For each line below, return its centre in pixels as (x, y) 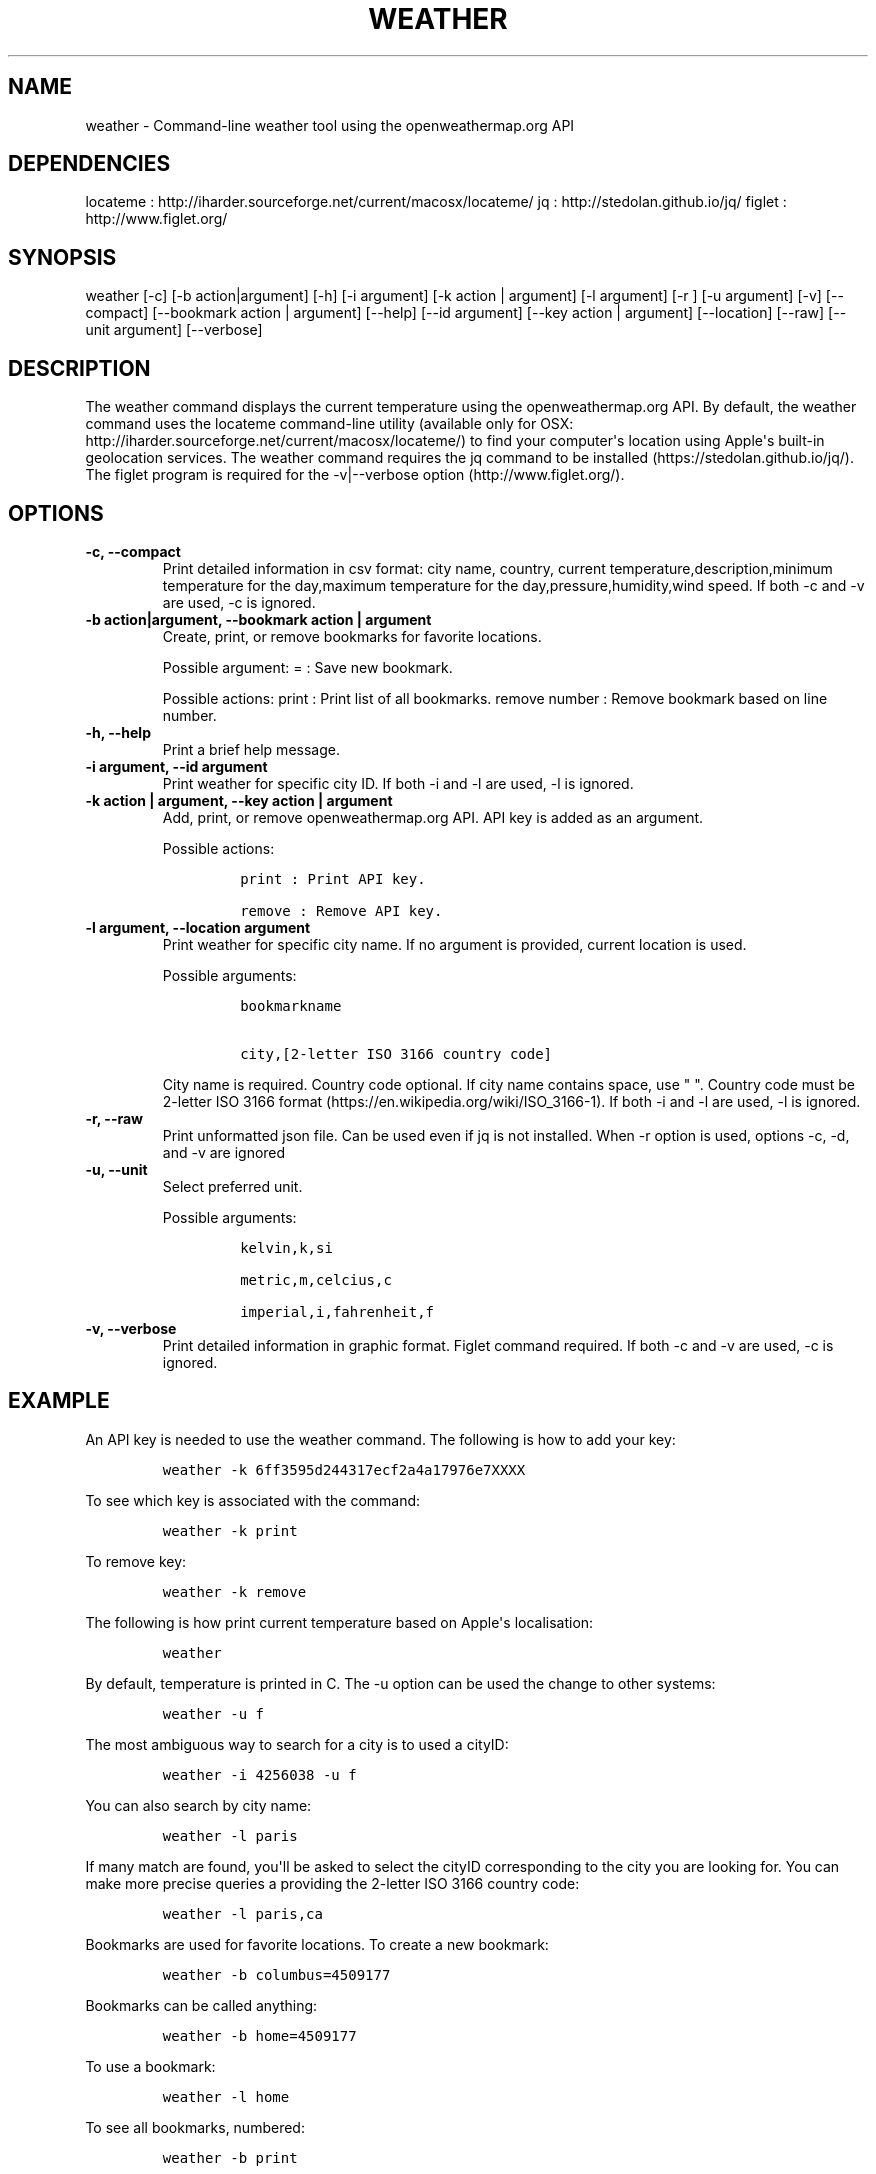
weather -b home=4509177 (259, 2035)
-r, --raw (114, 1118)
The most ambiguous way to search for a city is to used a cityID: (297, 1744)
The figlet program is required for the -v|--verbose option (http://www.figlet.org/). (355, 475)
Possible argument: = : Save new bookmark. (307, 667)
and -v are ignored (224, 1152)
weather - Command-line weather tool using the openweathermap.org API (330, 125)
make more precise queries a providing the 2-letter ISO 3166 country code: (332, 1883)
